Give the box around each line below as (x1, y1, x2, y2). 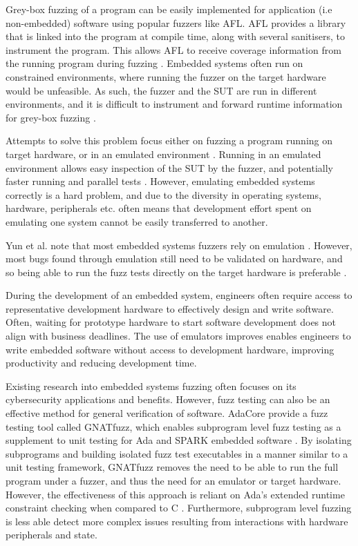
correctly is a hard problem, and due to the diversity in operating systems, (6, 187, 321, 202)
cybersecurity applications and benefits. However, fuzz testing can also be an (6, 392, 330, 407)
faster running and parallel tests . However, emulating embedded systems (6, 174, 315, 188)
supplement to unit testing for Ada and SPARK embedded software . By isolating (6, 433, 352, 447)
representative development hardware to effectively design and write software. (6, 301, 334, 315)
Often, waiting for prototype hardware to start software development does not (6, 315, 337, 329)
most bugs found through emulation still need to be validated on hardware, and (6, 251, 343, 266)
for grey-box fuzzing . (6, 110, 96, 124)
